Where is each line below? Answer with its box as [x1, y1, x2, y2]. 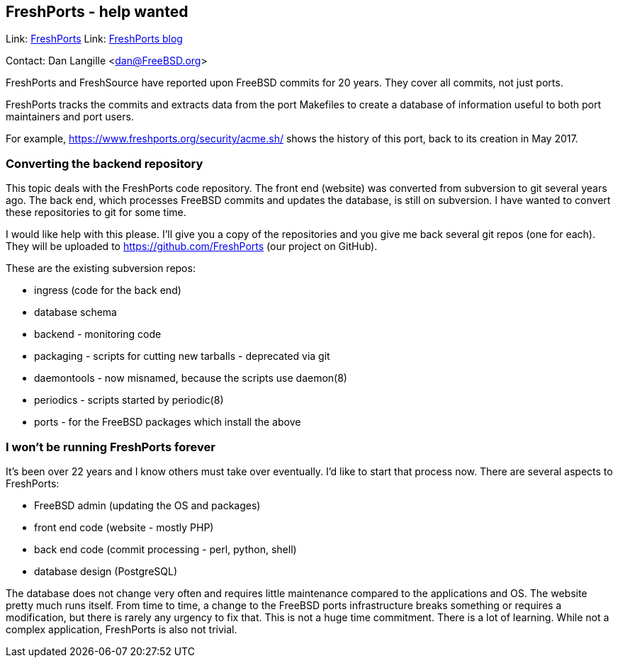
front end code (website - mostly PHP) [34, 521, 214, 533]
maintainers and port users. [6, 110, 134, 123]
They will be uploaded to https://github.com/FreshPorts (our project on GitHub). [6, 240, 378, 253]
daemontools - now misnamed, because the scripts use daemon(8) [34, 372, 347, 385]
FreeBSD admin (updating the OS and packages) [34, 499, 261, 511]
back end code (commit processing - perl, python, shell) [34, 543, 297, 555]
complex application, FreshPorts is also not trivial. [6, 623, 237, 635]
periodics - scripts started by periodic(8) [34, 394, 224, 407]
